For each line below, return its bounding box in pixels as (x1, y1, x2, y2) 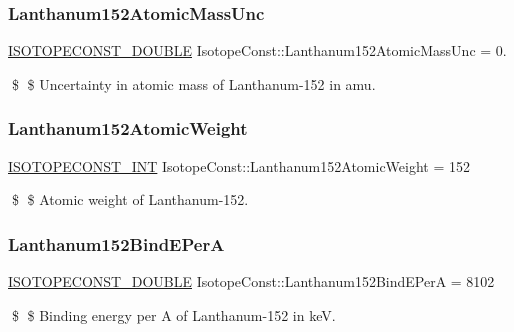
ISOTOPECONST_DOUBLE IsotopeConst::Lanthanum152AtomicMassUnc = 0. (8, 40, 507, 61)
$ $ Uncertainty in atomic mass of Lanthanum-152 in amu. (11, 73, 376, 94)
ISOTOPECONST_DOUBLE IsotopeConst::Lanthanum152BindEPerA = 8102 (8, 271, 495, 292)
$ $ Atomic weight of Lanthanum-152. (11, 189, 249, 210)
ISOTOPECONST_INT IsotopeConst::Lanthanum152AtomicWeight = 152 (8, 155, 470, 176)
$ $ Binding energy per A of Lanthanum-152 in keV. (11, 304, 336, 325)
